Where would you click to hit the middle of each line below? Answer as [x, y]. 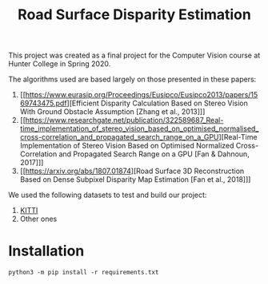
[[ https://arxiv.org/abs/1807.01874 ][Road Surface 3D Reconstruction [132, 171]
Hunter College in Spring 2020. [60, 64]
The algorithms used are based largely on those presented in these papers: [132, 79]
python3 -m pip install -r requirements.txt [84, 273]
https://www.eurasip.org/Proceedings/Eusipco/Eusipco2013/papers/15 [142, 95]
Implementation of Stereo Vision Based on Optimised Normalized [127, 146]
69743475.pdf [43, 103]
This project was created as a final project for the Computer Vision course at [134, 55]
